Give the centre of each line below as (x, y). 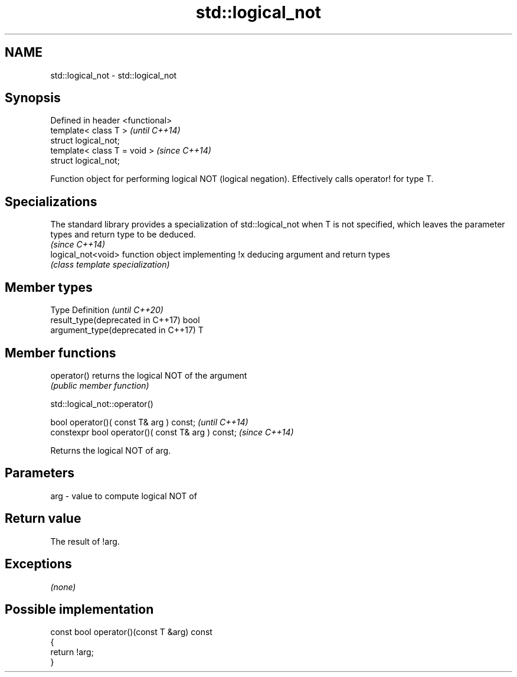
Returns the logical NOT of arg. (111, 450)
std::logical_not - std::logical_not (114, 75)
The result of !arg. (85, 541)
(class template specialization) (110, 265)
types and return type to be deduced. (123, 235)
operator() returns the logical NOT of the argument (149, 375)
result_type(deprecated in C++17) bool (125, 320)
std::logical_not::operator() (102, 403)
